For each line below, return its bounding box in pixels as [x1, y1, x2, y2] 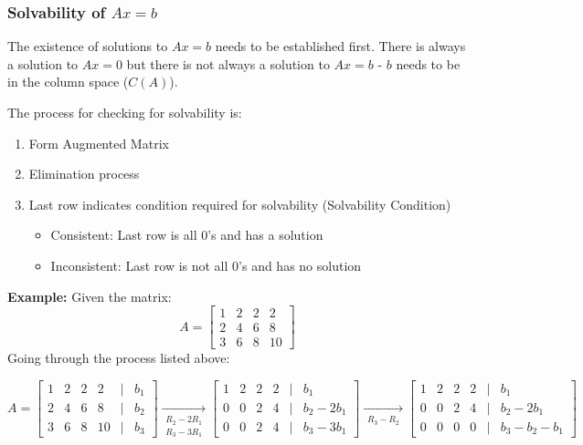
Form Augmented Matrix [28, 133, 169, 152]
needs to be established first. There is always [215, 36, 466, 56]
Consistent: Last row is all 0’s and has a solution [50, 225, 323, 244]
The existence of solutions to [7, 36, 168, 56]
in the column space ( [7, 72, 129, 91]
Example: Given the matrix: [7, 286, 172, 305]
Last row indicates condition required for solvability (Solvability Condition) [28, 194, 451, 213]
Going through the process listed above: [7, 348, 230, 367]
